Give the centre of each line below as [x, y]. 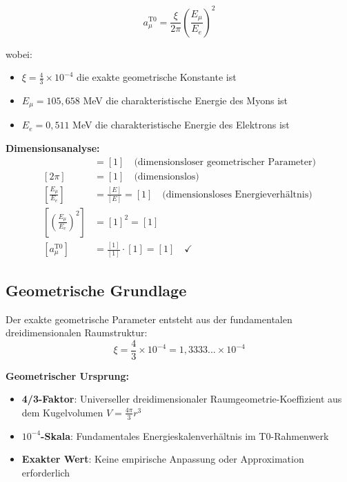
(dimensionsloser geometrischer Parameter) [225, 162]
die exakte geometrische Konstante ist [157, 77]
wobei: [19, 54]
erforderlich [46, 472]
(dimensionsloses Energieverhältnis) [237, 194]
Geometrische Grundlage [96, 290]
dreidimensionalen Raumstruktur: [77, 332]
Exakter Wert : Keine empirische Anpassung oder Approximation [163, 459]
